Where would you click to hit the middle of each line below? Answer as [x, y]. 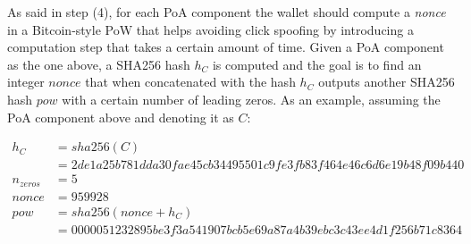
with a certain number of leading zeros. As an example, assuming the [251, 99]
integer [26, 82]
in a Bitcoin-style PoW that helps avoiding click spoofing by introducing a [210, 29]
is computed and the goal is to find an [317, 64]
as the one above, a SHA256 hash [99, 64]
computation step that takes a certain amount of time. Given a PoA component [226, 47]
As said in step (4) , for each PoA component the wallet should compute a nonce [227, 12]
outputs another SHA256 [387, 82]
